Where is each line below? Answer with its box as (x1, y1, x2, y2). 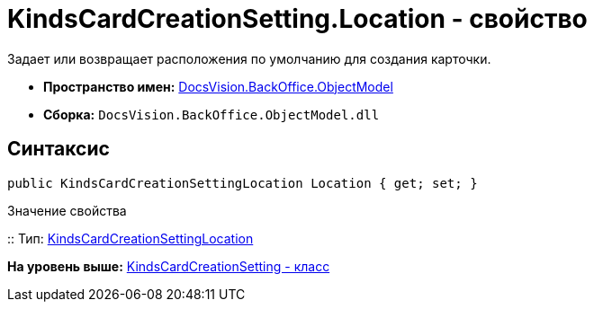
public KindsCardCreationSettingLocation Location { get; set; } (7, 175, 478, 190)
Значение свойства (7, 202, 127, 218)
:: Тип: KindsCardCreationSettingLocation (7, 230, 254, 246)
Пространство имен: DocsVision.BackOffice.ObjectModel (43, 78, 393, 94)
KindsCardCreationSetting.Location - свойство (7, 4, 588, 34)
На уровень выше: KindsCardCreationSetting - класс (7, 258, 330, 274)
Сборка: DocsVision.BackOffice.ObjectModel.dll (43, 106, 380, 122)
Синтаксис (7, 137, 110, 161)
